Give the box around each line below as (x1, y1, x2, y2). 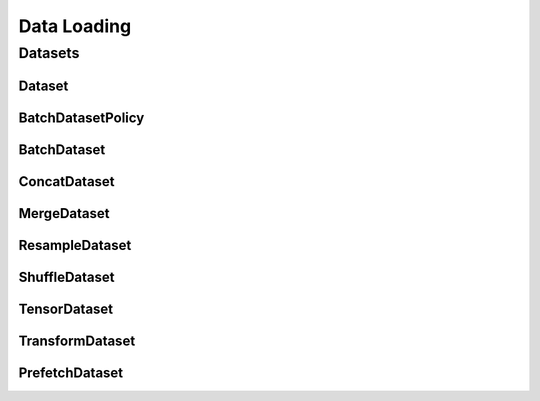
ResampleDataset (18, 236, 132, 254)
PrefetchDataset (18, 364, 124, 381)
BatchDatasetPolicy (18, 109, 145, 126)
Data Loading (18, 15, 132, 37)
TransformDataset (18, 332, 136, 349)
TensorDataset (18, 300, 114, 317)
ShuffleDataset (18, 268, 115, 285)
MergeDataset (18, 205, 110, 222)
